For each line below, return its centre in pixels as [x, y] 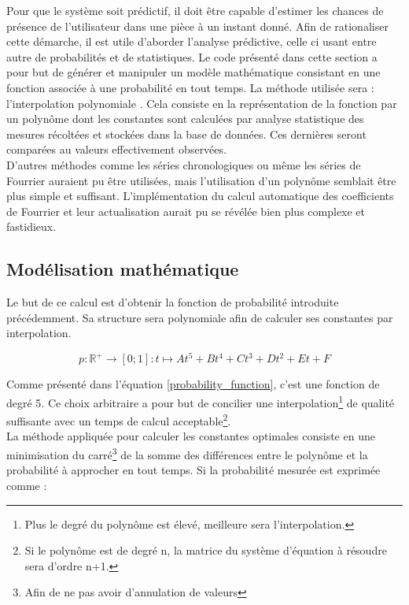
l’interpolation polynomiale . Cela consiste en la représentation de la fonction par [202, 103]
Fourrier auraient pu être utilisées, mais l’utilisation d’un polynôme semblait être [201, 180]
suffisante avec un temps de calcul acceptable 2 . [119, 419]
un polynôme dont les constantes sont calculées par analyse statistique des [185, 119]
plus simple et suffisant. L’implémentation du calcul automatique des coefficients [200, 196]
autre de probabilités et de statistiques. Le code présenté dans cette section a [192, 56]
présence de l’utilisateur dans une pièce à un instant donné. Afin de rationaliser [197, 26]
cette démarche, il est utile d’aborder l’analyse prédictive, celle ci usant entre [192, 41]
